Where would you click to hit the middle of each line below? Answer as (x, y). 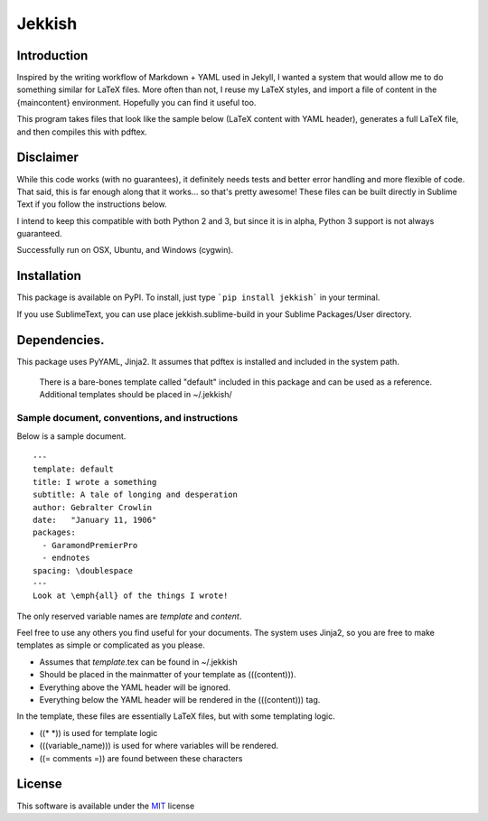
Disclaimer (47, 158)
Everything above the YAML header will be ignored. (135, 687)
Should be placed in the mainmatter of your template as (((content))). (168, 675)
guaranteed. (39, 234)
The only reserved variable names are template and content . (129, 616)
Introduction (52, 56)
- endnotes (66, 558)
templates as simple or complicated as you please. (111, 645)
